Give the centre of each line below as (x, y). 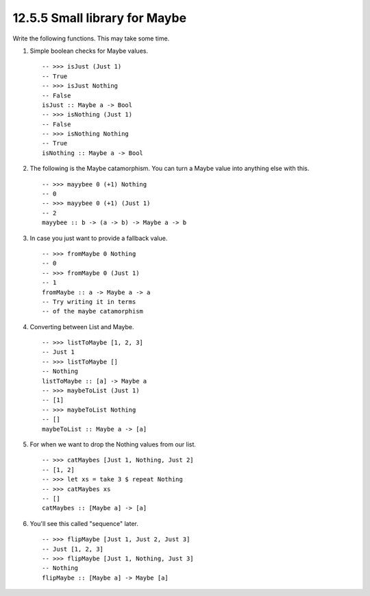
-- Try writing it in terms (89, 301)
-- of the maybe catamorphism (93, 311)
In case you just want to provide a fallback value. (99, 238)
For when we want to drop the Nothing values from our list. (113, 444)
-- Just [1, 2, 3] (73, 549)
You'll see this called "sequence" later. (84, 523)
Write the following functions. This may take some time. (91, 38)
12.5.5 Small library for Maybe (100, 18)
